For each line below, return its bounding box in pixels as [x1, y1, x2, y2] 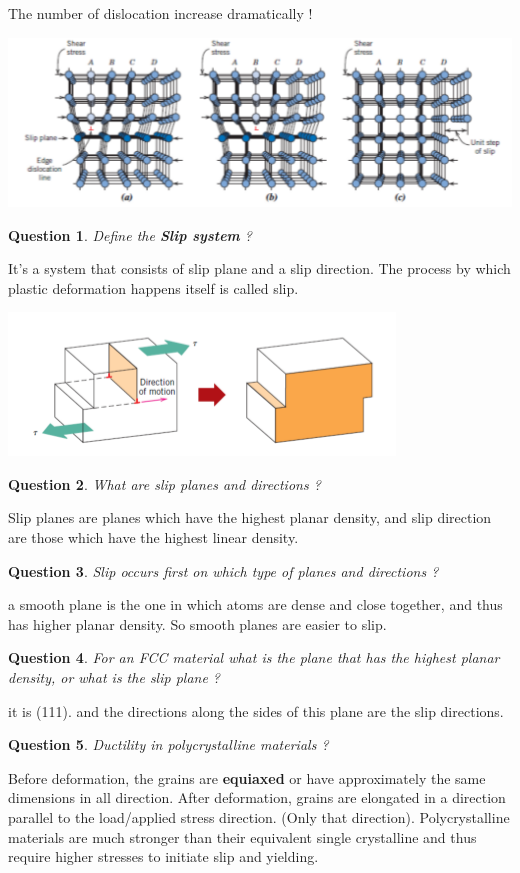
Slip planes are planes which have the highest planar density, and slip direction [8, 507, 492, 528]
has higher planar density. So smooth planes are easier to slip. [8, 613, 387, 634]
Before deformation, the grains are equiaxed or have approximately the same [8, 767, 486, 788]
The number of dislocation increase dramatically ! [8, 3, 313, 23]
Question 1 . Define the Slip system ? [8, 224, 252, 245]
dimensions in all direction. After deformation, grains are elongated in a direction [8, 787, 506, 808]
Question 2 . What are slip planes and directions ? [8, 473, 321, 494]
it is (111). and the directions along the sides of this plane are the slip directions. [8, 700, 504, 721]
